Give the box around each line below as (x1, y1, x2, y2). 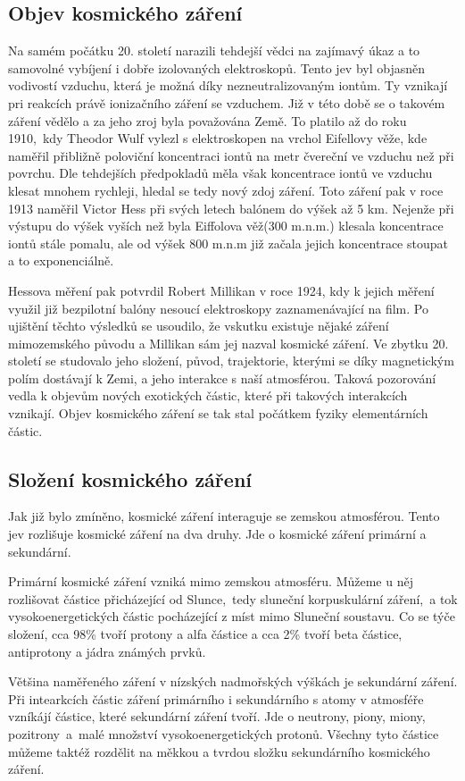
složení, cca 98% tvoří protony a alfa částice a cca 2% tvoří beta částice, (8, 625, 403, 643)
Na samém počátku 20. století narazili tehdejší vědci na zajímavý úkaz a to (8, 41, 420, 60)
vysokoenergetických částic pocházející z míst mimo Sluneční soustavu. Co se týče (8, 607, 455, 626)
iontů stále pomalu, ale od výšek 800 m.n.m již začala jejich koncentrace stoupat (8, 233, 448, 252)
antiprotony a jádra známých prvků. (8, 642, 206, 660)
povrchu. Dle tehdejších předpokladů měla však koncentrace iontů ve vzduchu (8, 164, 433, 182)
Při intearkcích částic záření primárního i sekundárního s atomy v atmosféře (8, 689, 424, 708)
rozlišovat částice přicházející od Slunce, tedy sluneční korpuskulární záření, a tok (8, 589, 458, 608)
